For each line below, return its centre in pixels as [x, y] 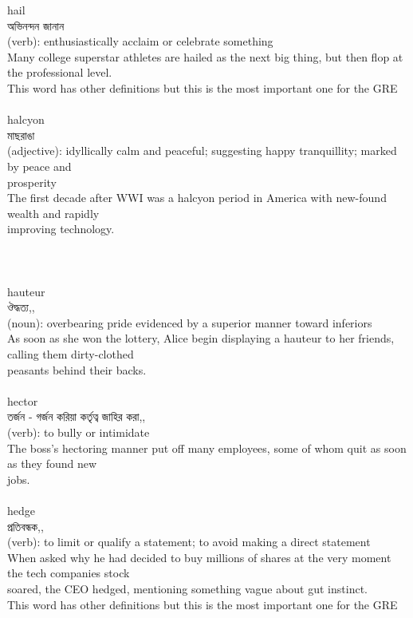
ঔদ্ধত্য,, [21, 307]
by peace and [39, 166]
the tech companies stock [69, 573]
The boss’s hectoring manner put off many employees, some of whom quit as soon [207, 448]
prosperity [32, 182]
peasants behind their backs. [77, 369]
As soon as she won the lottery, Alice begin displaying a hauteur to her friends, [201, 338]
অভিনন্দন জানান [36, 25]
